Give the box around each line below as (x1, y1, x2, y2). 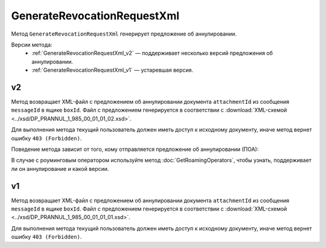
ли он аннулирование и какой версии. (11, 165, 109, 172)
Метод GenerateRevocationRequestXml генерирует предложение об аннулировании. (11, 30, 237, 37)
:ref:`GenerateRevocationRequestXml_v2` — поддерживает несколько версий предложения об (31, 49, 273, 57)
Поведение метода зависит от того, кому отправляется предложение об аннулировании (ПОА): (11, 145, 259, 153)
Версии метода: (11, 41, 53, 48)
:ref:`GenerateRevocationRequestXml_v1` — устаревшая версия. (31, 66, 193, 74)
